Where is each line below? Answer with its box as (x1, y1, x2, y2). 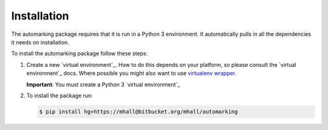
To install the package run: (26, 92, 94, 99)
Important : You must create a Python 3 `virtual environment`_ (26, 81, 180, 88)
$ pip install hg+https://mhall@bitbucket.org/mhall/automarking (39, 108, 238, 115)
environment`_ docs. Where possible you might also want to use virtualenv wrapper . (26, 70, 237, 77)
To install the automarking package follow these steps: (11, 50, 148, 57)
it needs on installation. (11, 38, 69, 46)
